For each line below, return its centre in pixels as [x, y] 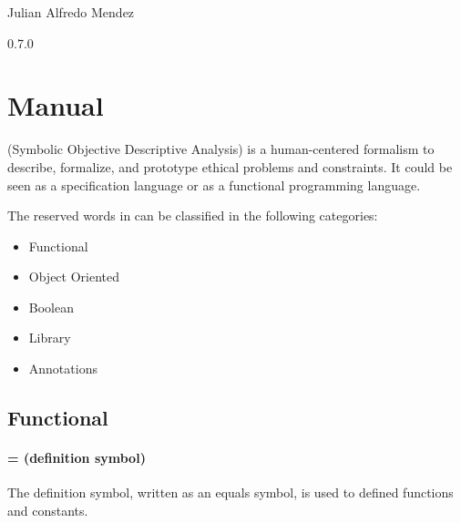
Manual [56, 105]
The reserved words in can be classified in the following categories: [193, 215]
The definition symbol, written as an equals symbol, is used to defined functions [230, 492]
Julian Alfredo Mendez [71, 12]
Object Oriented [74, 277]
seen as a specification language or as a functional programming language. [214, 185]
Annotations [63, 369]
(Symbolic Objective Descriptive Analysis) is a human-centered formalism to [221, 149]
